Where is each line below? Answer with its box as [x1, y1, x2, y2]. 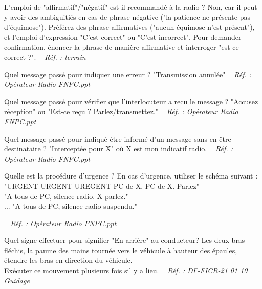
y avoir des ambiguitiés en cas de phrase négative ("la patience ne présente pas [4, 11, 250, 22]
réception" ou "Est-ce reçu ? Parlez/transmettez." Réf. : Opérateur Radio [4, 106, 238, 117]
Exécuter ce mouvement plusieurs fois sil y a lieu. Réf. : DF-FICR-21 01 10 [4, 265, 248, 276]
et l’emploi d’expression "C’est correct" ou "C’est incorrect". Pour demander [4, 31, 242, 42]
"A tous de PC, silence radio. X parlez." [4, 190, 128, 201]
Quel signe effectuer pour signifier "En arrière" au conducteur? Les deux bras [4, 235, 245, 246]
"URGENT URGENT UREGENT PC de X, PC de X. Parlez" [4, 180, 200, 191]
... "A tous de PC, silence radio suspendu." [4, 201, 137, 211]
